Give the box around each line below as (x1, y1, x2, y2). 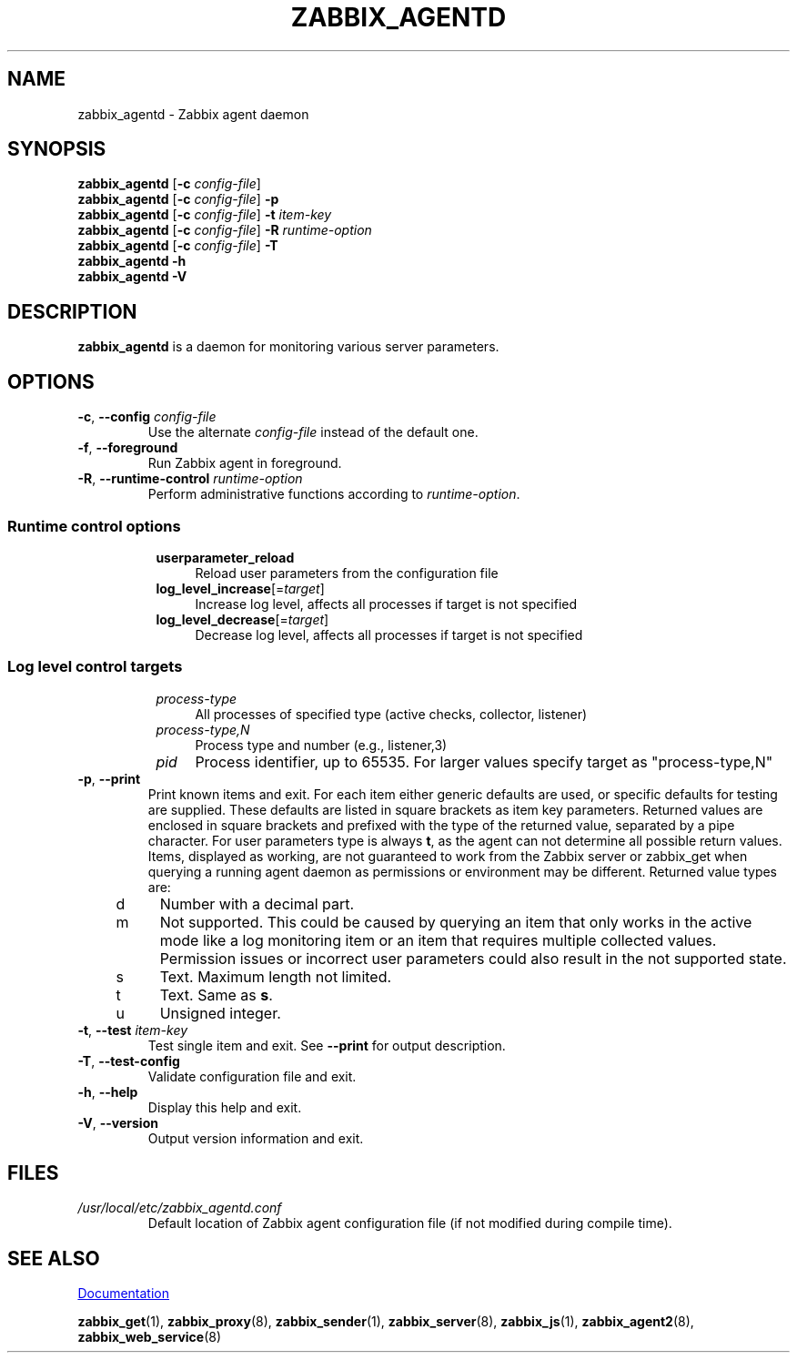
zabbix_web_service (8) (77, 1329, 222, 1345)
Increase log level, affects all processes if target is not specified (195, 595, 578, 612)
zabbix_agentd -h (77, 253, 187, 269)
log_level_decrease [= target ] (156, 611, 329, 627)
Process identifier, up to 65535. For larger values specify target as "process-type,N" (195, 752, 773, 771)
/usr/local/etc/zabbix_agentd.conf (77, 1200, 282, 1216)
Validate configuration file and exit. (147, 1068, 357, 1084)
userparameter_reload (156, 549, 295, 565)
